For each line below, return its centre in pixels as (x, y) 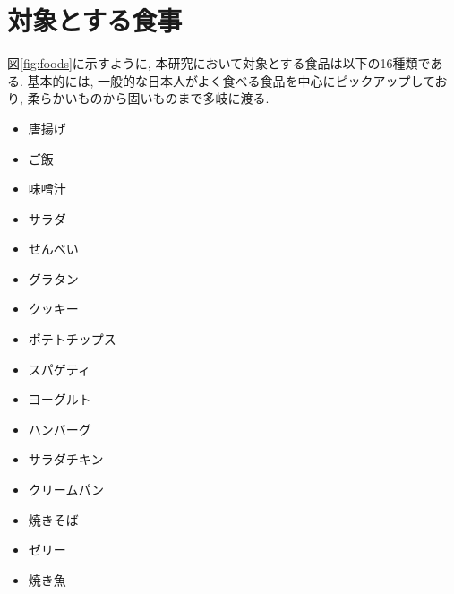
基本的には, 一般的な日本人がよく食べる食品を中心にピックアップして (231, 80)
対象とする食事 (95, 20)
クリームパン (66, 490)
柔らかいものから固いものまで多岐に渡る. (148, 98)
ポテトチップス (72, 339)
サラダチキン (66, 459)
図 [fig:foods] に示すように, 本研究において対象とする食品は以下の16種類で (219, 63)
